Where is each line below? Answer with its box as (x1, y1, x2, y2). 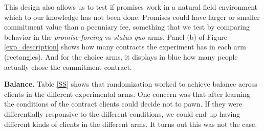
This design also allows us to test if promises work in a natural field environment (4, 2, 258, 12)
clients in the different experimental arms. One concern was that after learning (4, 88, 251, 99)
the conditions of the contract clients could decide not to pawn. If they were (4, 98, 243, 109)
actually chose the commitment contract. (4, 61, 132, 72)
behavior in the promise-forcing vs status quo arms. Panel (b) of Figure (4, 31, 227, 42)
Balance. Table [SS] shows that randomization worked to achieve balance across (4, 78, 257, 89)
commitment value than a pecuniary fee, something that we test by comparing (4, 21, 250, 32)
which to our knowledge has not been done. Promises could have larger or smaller (4, 11, 260, 22)
